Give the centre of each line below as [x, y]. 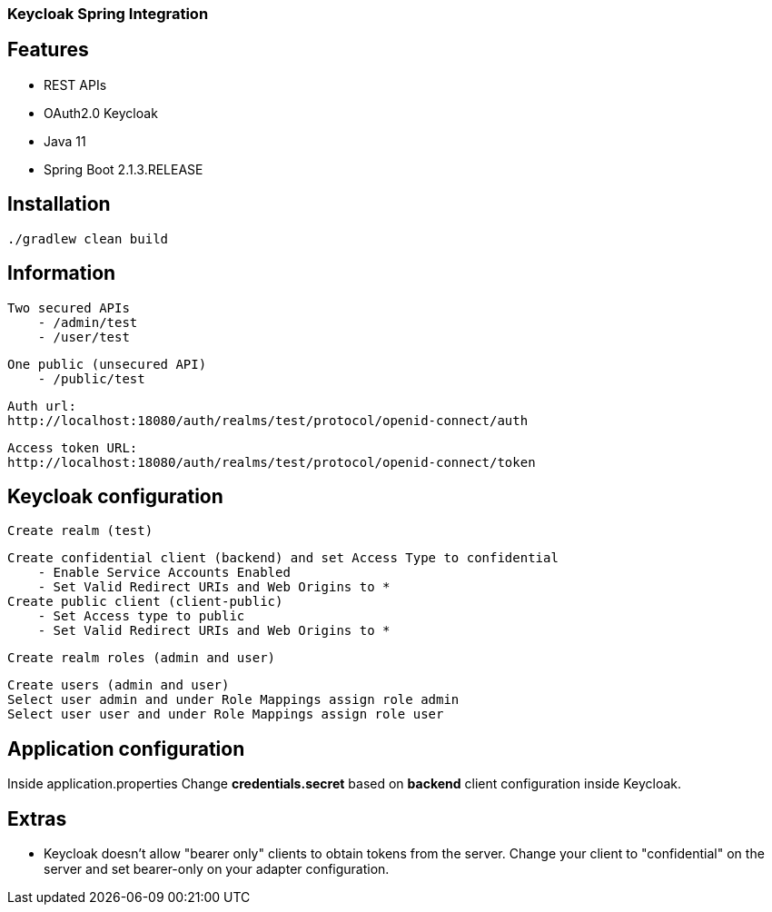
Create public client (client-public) [145, 602]
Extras [37, 818]
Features [48, 50]
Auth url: [42, 406]
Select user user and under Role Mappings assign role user [226, 714]
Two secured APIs [69, 307]
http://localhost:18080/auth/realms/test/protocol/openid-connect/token [272, 462]
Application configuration [126, 748]
